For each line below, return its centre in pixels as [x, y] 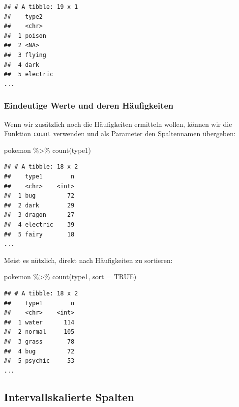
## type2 [23, 16]
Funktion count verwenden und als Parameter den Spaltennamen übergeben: [120, 133]
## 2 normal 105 [39, 332]
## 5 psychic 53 [39, 361]
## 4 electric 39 [39, 224]
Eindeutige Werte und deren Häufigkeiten [89, 105]
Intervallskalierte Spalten [69, 396]
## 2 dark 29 [39, 205]
